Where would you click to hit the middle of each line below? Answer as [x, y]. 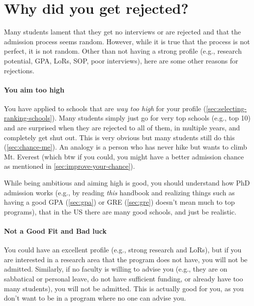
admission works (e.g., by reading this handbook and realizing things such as [119, 192]
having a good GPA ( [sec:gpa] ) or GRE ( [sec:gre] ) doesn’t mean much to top [119, 202]
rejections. [19, 70]
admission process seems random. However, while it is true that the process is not [127, 41]
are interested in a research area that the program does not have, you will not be [126, 259]
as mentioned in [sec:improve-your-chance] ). [70, 166]
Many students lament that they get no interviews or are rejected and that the [123, 32]
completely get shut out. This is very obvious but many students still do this [119, 137]
